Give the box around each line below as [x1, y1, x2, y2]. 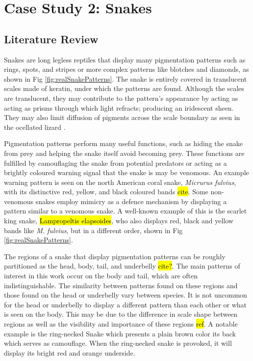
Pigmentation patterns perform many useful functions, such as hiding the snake [4, 138, 243, 149]
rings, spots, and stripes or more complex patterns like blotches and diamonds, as [4, 64, 249, 74]
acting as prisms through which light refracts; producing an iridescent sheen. [4, 102, 234, 113]
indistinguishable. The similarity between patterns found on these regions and [4, 280, 238, 290]
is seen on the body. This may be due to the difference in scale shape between [4, 309, 238, 319]
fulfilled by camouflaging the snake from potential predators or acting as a [4, 157, 227, 168]
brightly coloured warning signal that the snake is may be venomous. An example [4, 167, 249, 178]
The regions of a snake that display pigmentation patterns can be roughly [4, 251, 226, 261]
